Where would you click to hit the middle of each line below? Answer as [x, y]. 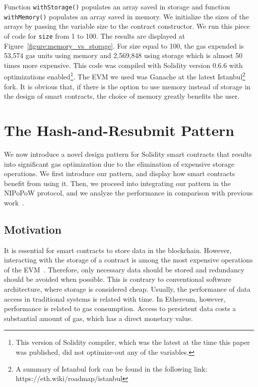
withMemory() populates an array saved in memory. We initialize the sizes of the [127, 16]
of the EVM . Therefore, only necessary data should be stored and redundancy [124, 269]
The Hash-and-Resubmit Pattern [119, 130]
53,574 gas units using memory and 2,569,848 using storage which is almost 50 [123, 55]
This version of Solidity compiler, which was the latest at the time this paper [133, 342]
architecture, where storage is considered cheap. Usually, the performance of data [127, 289]
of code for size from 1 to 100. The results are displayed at [95, 35]
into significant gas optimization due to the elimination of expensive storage [119, 163]
